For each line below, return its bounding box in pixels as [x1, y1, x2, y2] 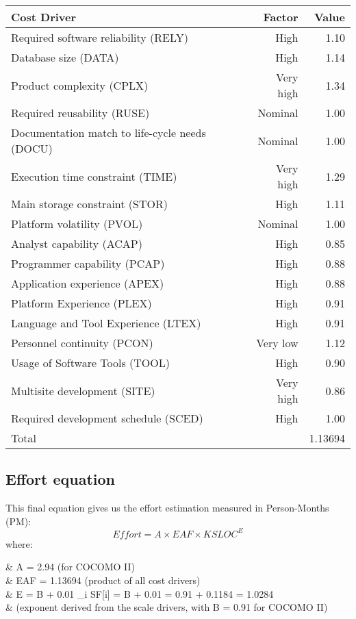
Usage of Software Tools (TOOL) [11, 355, 170, 370]
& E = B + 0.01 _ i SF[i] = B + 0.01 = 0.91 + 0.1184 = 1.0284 [5, 586, 274, 601]
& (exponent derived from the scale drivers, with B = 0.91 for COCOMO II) [5, 600, 328, 614]
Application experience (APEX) [11, 275, 164, 291]
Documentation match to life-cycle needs [11, 125, 206, 140]
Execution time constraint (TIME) [11, 168, 177, 184]
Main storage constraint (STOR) [11, 196, 168, 212]
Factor [263, 9, 298, 25]
